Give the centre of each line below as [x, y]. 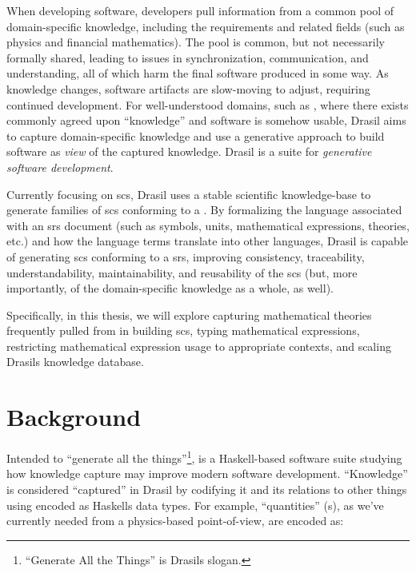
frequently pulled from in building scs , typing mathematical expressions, [183, 330]
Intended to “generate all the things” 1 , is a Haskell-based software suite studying [204, 457]
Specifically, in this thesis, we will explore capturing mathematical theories [189, 314]
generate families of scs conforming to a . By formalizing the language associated [204, 210]
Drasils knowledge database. [75, 362]
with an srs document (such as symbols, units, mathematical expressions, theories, [208, 225]
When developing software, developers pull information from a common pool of [200, 10]
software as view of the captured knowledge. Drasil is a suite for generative [189, 151]
